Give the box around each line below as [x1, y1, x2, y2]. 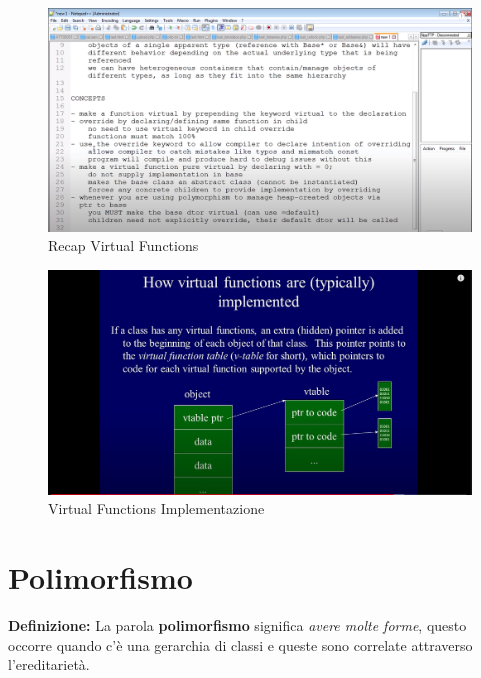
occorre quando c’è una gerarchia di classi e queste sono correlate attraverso [8, 634, 473, 655]
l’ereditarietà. [8, 654, 90, 675]
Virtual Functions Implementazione [48, 498, 265, 519]
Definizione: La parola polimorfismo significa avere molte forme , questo [8, 614, 467, 635]
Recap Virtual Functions [48, 235, 199, 256]
